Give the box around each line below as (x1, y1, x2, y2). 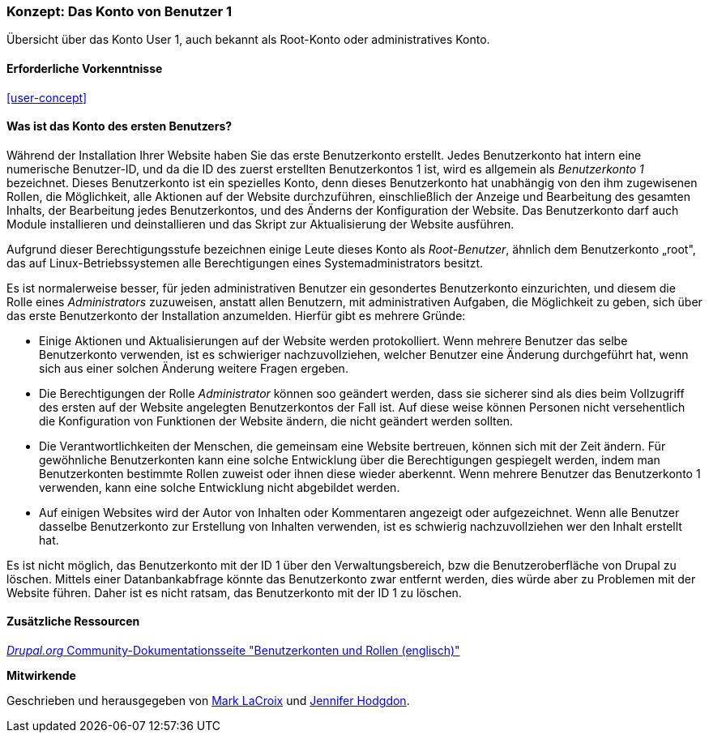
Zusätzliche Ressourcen (6, 614, 140, 629)
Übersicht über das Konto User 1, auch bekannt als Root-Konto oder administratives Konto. (6, 32, 490, 47)
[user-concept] (6, 90, 88, 105)
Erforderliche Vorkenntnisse (6, 61, 163, 75)
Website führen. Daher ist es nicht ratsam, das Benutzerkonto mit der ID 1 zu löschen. (6, 585, 462, 600)
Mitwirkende (6, 669, 76, 683)
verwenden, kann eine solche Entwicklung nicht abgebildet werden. (39, 480, 400, 494)
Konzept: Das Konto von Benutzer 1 (6, 3, 233, 19)
